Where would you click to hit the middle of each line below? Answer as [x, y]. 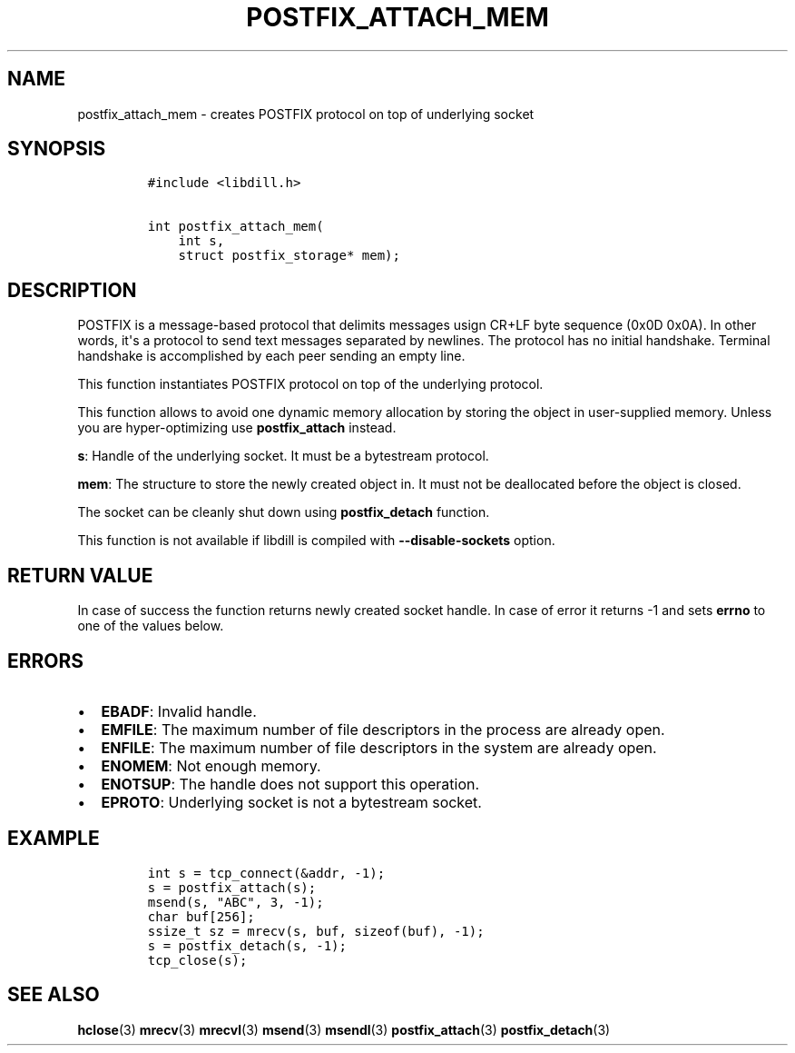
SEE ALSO [54, 995]
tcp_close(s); [197, 960]
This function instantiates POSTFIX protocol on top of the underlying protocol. [310, 384]
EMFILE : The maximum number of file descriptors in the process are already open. [383, 729]
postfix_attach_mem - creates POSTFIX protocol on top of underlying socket [306, 114]
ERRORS [46, 661]
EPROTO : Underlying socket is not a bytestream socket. [291, 802]
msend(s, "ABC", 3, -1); [236, 902]
